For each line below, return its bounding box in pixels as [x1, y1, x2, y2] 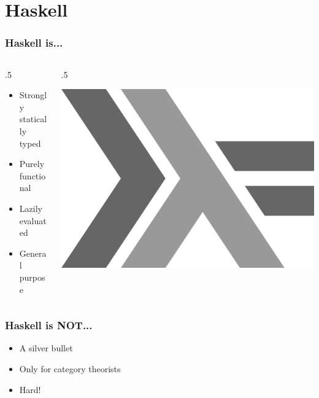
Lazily [19, 201, 42, 214]
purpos [19, 270, 45, 283]
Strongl [19, 88, 47, 101]
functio [19, 169, 46, 182]
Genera [19, 246, 47, 259]
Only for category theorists [19, 362, 121, 375]
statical [19, 112, 47, 125]
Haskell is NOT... [5, 318, 93, 333]
